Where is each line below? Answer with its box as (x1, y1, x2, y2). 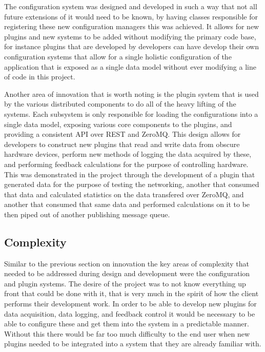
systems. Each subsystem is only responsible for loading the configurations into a (4, 108, 258, 119)
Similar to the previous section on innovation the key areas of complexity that (4, 258, 249, 268)
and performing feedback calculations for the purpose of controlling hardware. (4, 158, 249, 169)
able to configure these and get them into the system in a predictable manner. (4, 318, 249, 329)
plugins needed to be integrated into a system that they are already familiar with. (4, 338, 261, 349)
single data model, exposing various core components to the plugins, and (4, 118, 232, 129)
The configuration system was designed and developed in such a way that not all (4, 1, 257, 11)
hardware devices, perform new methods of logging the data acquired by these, (4, 149, 252, 159)
